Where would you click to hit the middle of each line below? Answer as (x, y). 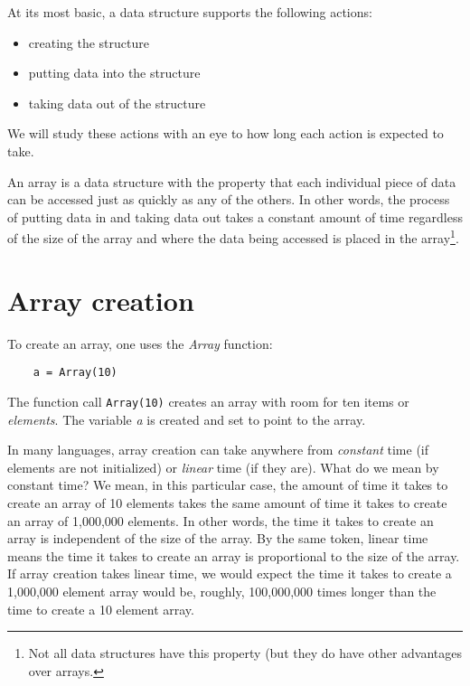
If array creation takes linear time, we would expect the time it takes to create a (230, 573)
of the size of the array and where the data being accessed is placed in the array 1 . (233, 236)
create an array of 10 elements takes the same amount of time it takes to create (227, 503)
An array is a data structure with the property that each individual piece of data (232, 181)
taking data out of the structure (117, 103)
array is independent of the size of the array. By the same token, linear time (218, 538)
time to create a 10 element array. (101, 609)
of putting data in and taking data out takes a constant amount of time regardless (235, 216)
